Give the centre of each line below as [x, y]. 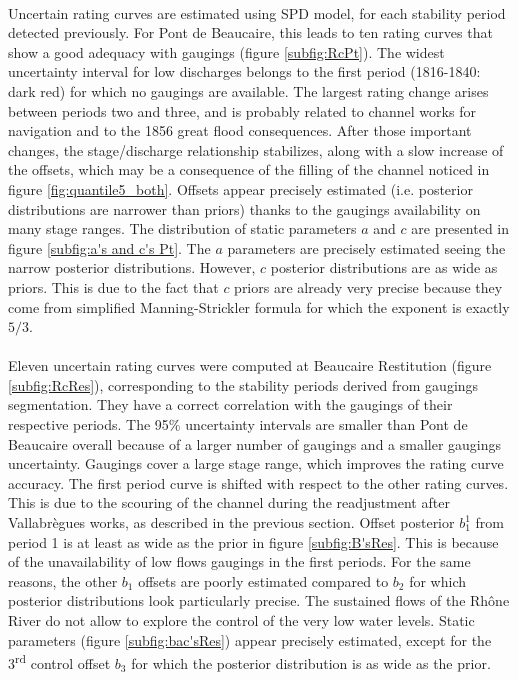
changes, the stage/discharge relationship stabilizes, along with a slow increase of [256, 149]
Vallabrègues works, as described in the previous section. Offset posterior [231, 522]
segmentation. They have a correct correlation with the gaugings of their [230, 404]
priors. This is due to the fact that [113, 286]
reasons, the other [63, 580]
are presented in [460, 228]
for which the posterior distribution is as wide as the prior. [311, 662]
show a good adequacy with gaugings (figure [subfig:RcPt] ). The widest [226, 51]
